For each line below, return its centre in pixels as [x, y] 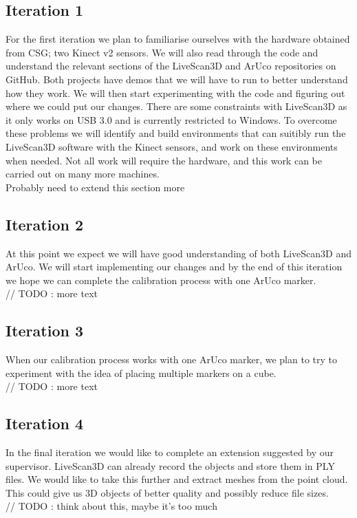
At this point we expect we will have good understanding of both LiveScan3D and [179, 253]
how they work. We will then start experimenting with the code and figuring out [175, 93]
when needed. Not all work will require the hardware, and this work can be [164, 160]
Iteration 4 [45, 423]
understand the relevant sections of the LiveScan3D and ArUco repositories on [171, 66]
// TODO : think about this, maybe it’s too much [111, 506]
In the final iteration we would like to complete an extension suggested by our [170, 452]
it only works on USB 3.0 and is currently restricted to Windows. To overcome [171, 119]
